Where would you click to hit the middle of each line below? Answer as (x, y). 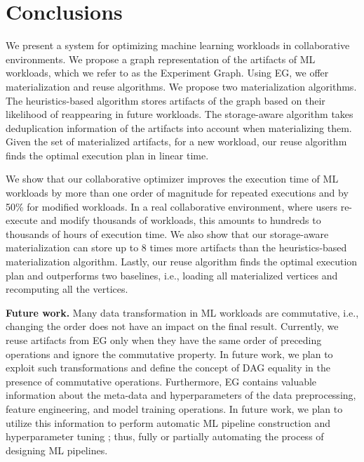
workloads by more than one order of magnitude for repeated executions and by (177, 193)
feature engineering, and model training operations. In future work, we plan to (174, 408)
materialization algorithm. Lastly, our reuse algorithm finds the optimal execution (182, 262)
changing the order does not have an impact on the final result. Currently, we (172, 326)
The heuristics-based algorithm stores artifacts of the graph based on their (166, 100)
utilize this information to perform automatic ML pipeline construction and (168, 422)
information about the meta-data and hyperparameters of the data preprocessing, (181, 395)
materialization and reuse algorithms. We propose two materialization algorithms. (181, 86)
